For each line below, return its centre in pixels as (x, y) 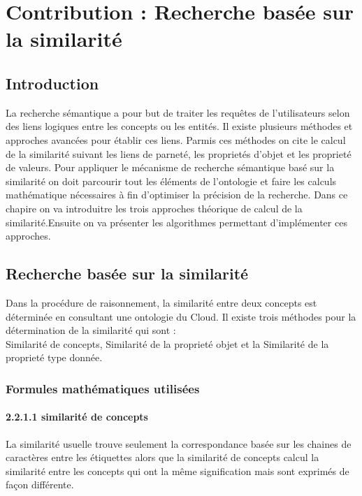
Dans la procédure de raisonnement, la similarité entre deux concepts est (161, 302)
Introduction (52, 83)
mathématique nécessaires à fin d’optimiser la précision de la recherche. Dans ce (177, 195)
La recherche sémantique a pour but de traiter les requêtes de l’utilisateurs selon (178, 112)
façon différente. (40, 484)
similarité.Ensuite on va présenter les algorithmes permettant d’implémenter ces (176, 222)
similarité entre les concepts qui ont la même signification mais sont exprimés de (178, 471)
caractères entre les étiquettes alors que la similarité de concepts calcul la (162, 457)
